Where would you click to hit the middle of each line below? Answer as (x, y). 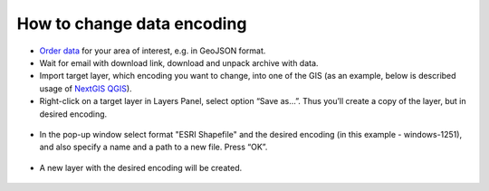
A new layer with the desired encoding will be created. (141, 167)
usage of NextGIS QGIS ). (86, 88)
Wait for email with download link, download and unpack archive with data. (179, 62)
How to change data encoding (132, 24)
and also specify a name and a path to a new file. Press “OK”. (153, 147)
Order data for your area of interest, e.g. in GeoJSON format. (153, 51)
